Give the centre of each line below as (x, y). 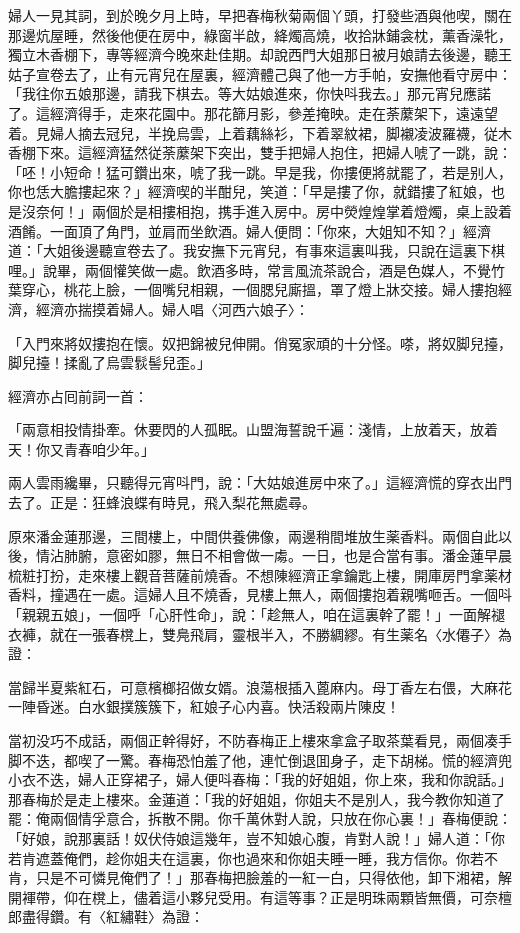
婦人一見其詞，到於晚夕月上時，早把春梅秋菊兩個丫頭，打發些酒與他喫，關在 (260, 15)
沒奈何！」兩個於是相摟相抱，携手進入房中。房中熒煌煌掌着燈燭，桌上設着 (266, 210)
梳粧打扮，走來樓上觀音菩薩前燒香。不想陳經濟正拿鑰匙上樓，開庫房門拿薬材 (260, 574)
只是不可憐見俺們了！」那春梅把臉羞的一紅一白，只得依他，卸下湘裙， (266, 877)
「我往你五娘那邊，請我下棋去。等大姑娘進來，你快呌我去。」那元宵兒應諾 (249, 93)
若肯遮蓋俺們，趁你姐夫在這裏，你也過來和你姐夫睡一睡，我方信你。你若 (246, 857)
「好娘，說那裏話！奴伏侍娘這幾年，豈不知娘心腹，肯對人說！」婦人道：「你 (256, 837)
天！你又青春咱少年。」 (81, 448)
